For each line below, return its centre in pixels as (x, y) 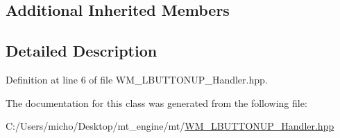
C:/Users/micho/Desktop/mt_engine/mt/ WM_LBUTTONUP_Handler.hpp (170, 126)
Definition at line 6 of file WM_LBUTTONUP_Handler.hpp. (137, 79)
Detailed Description (82, 51)
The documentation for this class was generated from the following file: (156, 102)
